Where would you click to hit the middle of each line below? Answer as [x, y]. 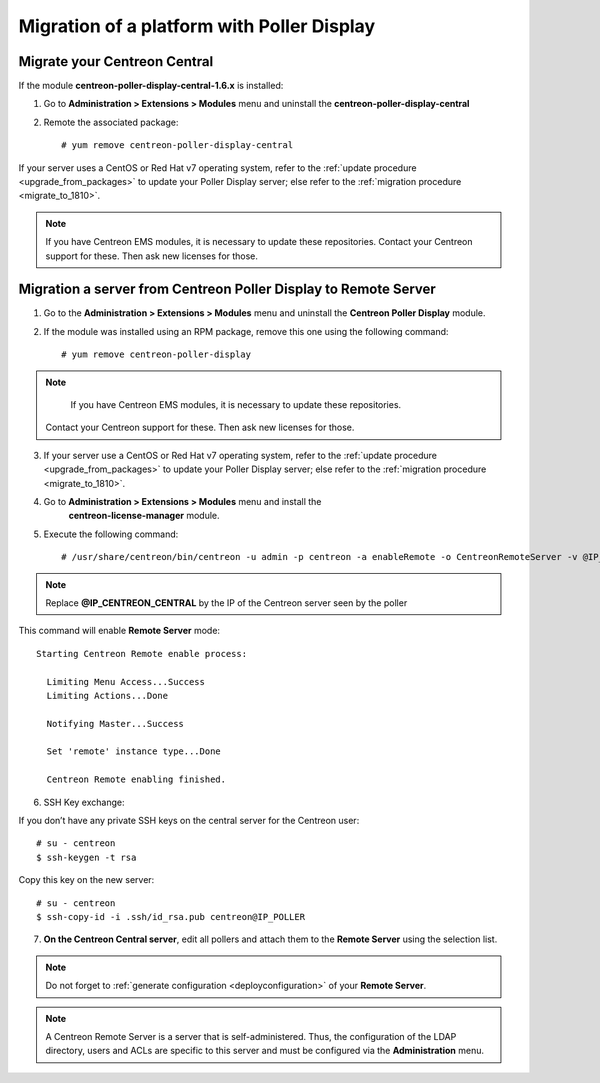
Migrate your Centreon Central [116, 61]
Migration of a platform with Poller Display [197, 26]
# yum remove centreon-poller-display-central [177, 145]
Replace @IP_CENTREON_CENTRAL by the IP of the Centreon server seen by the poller [226, 602]
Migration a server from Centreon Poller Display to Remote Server [227, 289]
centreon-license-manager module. [144, 516]
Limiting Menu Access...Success [125, 681]
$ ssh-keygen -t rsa [86, 857]
